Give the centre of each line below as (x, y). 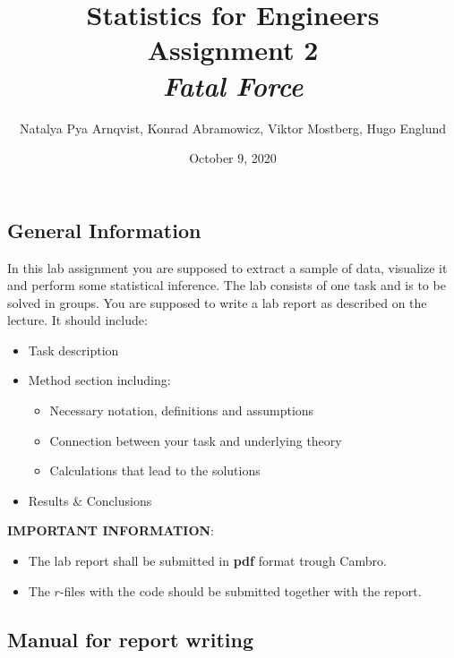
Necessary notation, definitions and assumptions (182, 410)
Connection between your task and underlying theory (196, 440)
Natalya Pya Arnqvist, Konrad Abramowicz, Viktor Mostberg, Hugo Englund (233, 128)
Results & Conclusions (90, 500)
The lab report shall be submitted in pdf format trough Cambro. (207, 561)
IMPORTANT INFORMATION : (111, 530)
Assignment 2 (233, 50)
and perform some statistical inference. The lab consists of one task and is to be (227, 285)
